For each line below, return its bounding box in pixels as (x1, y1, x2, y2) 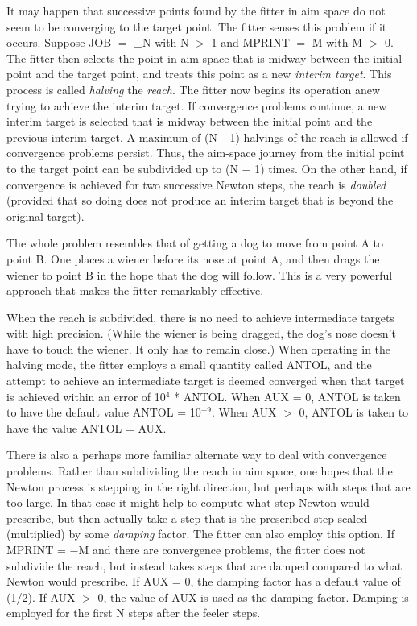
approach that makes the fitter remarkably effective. (6, 282, 264, 299)
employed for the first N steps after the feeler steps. (6, 604, 261, 621)
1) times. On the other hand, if (254, 160, 407, 176)
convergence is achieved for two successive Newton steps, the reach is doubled (6, 176, 386, 193)
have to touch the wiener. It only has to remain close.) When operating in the (6, 340, 391, 357)
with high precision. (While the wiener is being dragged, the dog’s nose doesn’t (6, 325, 396, 342)
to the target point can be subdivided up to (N (6, 160, 238, 176)
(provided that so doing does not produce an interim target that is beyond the (6, 192, 394, 209)
